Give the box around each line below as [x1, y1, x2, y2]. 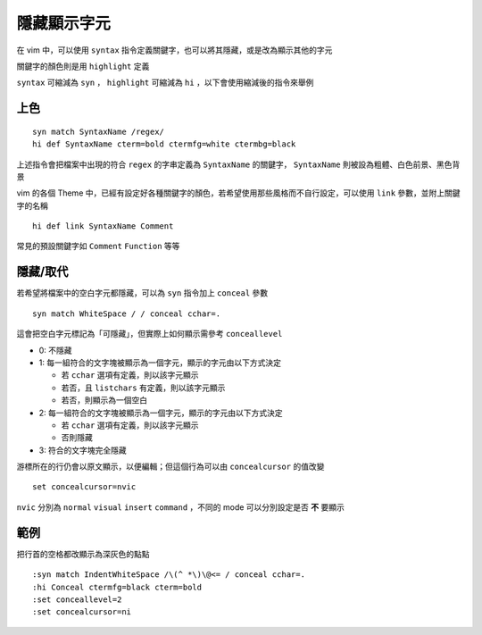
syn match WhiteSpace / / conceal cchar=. [32, 308, 221, 319]
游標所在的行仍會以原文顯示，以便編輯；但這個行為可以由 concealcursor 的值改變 [16, 461, 325, 472]
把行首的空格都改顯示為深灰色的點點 [16, 548, 150, 559]
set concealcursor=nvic [32, 482, 137, 492]
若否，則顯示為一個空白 [61, 395, 147, 405]
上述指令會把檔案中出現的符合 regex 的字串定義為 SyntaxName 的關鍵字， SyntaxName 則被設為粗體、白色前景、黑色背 [16, 159, 461, 170]
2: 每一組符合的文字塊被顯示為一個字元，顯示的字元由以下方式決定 [38, 407, 283, 418]
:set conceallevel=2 [32, 594, 122, 605]
